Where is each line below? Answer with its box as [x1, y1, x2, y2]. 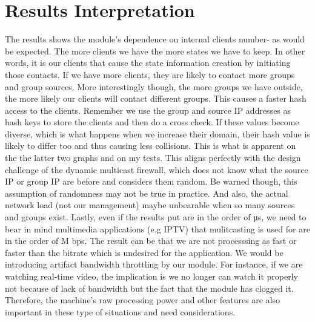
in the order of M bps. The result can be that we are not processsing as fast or [5, 234, 297, 247]
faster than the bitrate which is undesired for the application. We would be [5, 246, 283, 258]
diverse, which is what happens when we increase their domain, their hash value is [5, 127, 310, 140]
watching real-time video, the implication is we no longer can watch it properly [5, 270, 298, 282]
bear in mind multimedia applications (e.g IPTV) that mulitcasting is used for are [5, 222, 310, 235]
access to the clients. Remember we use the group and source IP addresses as [5, 103, 291, 116]
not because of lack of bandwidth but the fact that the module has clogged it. [5, 281, 294, 294]
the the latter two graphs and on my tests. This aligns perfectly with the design [5, 151, 301, 164]
